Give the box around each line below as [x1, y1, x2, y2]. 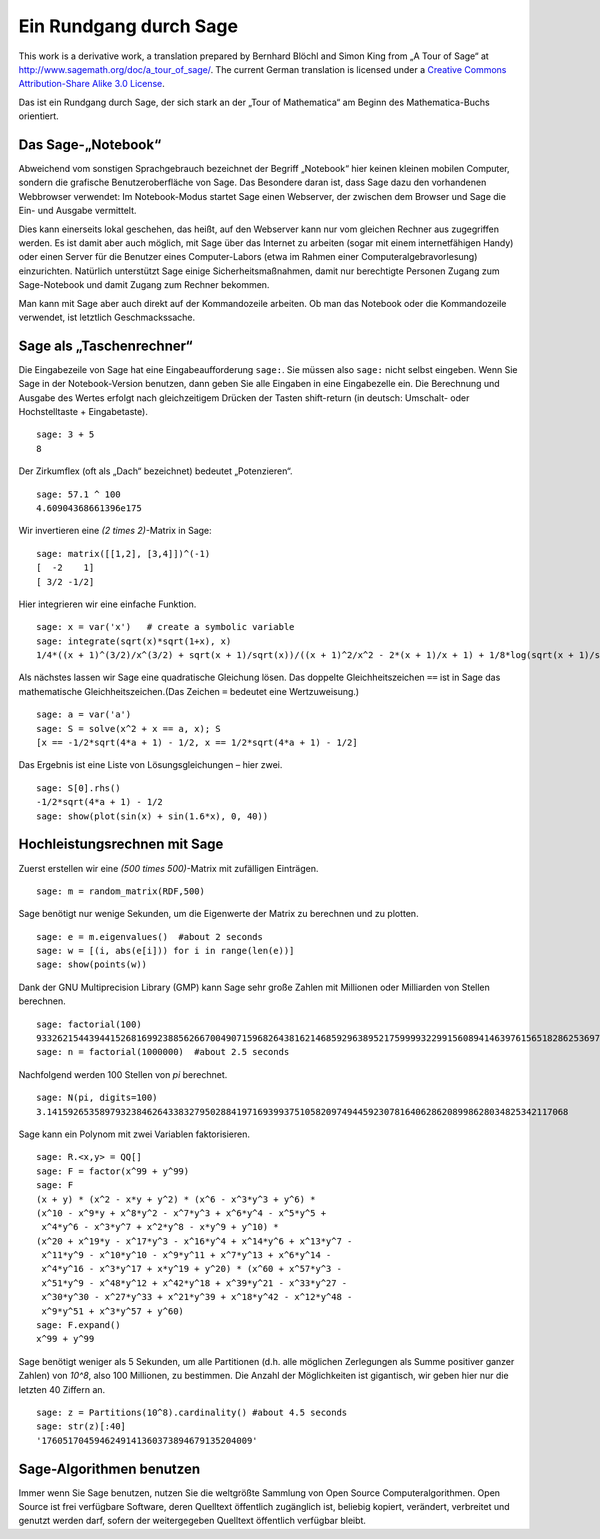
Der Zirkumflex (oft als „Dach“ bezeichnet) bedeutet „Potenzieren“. [18, 465, 294, 477]
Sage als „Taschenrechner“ [18, 337, 194, 354]
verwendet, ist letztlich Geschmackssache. [18, 311, 195, 323]
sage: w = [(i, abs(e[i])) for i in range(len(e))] [36, 945, 295, 957]
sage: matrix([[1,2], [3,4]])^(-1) [36, 548, 211, 559]
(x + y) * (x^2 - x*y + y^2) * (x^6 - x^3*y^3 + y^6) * [36, 1193, 316, 1205]
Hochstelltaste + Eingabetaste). [18, 406, 149, 417]
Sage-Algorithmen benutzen [18, 1460, 201, 1477]
